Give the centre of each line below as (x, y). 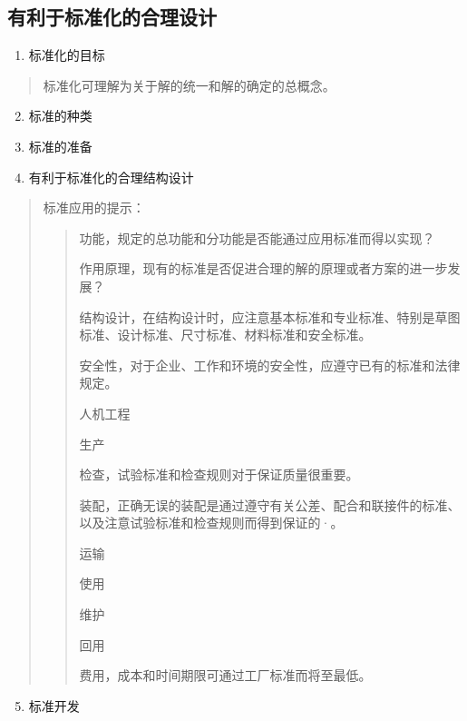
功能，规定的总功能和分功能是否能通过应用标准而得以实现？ (257, 237)
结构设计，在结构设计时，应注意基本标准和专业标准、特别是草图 (270, 316)
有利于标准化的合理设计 (112, 17)
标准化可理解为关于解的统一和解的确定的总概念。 (189, 85)
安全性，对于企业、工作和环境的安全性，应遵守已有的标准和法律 (270, 365)
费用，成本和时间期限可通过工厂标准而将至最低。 (225, 675)
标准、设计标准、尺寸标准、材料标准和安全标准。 (225, 335)
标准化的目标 (67, 55)
